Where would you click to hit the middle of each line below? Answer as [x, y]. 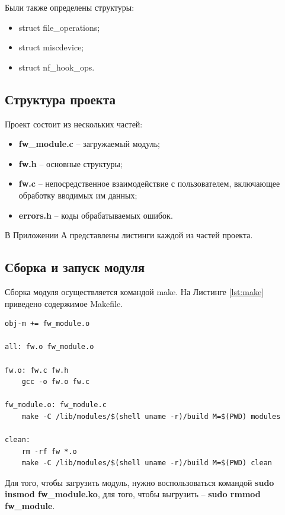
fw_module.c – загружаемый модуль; [89, 144]
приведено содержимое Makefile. [64, 303]
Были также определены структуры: [70, 7]
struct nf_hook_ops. [57, 67]
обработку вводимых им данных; [78, 195]
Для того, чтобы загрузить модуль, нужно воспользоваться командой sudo [140, 482]
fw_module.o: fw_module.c [56, 405]
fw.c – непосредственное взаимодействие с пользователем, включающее [149, 183]
